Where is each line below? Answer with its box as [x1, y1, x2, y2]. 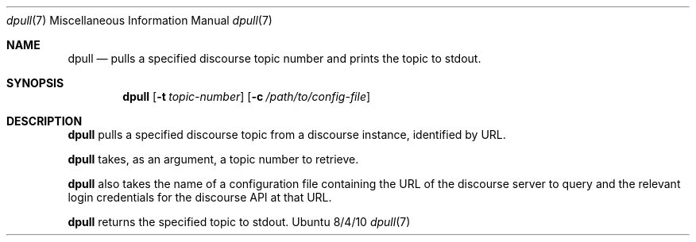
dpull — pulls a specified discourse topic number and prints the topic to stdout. [68, 52, 481, 65]
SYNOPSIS [6, 76, 64, 90]
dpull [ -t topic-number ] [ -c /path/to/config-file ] [122, 90, 371, 103]
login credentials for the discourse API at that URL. [68, 190, 332, 204]
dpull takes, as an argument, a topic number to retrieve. [68, 152, 359, 166]
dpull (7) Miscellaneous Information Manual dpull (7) [6, 13, 273, 27]
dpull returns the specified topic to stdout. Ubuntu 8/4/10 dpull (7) [68, 215, 411, 229]
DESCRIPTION [6, 114, 83, 128]
